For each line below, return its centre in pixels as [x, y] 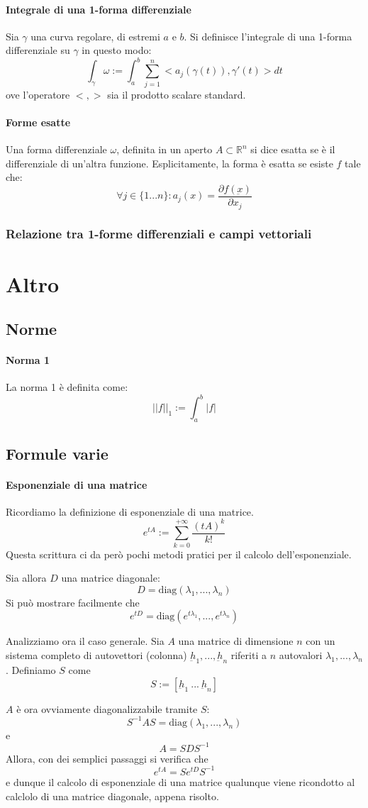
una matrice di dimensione [236, 641]
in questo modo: [117, 50]
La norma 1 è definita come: [67, 387]
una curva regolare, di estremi [95, 36]
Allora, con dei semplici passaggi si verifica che [107, 758]
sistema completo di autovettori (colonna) [96, 655]
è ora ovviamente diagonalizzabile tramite [107, 708]
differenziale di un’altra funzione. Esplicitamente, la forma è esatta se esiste [169, 163]
